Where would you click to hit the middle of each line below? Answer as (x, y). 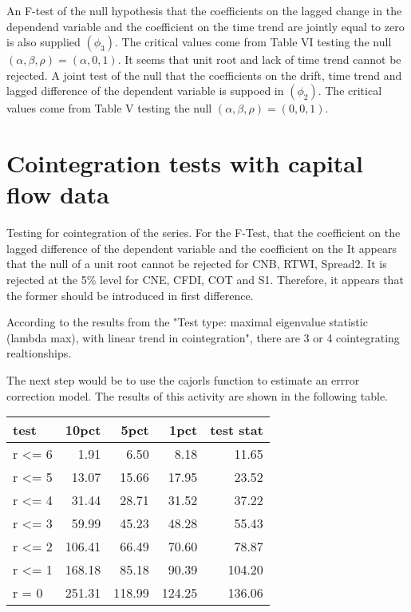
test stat (237, 430)
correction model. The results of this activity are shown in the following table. (198, 395)
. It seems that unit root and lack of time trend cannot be (259, 59)
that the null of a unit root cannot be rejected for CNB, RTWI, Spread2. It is (197, 264)
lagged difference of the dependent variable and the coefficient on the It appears (202, 248)
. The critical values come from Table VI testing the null (253, 42)
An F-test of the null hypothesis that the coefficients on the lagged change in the (204, 10)
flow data (58, 194)
